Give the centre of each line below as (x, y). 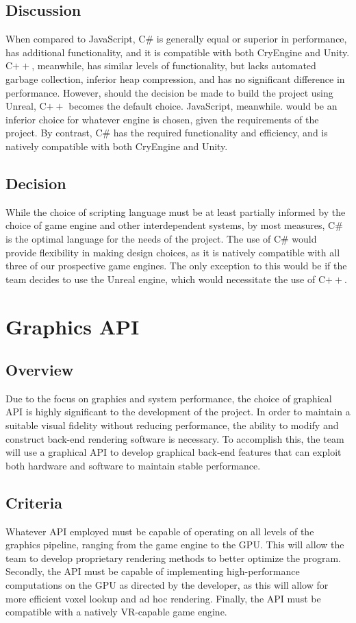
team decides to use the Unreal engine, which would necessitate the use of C (166, 279)
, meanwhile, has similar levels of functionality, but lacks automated (174, 65)
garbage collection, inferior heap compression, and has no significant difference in (175, 78)
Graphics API (73, 326)
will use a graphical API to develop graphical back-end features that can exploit (174, 452)
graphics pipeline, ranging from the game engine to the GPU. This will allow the (175, 545)
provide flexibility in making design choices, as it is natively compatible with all (173, 252)
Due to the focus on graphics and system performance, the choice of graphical (169, 398)
